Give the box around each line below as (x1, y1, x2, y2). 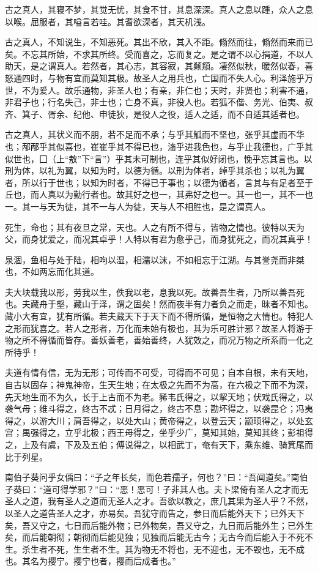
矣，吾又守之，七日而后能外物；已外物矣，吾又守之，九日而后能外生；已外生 (5, 518, 313, 531)
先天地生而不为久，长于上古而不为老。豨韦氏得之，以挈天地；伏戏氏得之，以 (5, 390, 313, 403)
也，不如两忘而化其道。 (5, 265, 99, 278)
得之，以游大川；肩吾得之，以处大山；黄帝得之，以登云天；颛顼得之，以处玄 (5, 414, 313, 427)
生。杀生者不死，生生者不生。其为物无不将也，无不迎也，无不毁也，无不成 (5, 542, 305, 555)
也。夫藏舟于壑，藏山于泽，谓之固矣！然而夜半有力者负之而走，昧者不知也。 (5, 297, 313, 310)
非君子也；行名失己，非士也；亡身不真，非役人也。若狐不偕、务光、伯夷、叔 (5, 95, 313, 108)
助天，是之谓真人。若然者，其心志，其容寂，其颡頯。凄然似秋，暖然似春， (5, 59, 305, 72)
